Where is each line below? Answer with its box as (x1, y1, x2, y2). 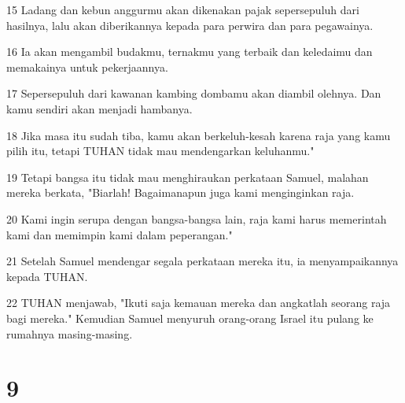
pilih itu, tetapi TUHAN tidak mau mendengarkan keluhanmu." (6, 142, 315, 159)
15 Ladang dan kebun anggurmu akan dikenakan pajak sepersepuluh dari (6, 2, 359, 17)
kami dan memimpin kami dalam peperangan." (6, 226, 233, 242)
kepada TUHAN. (6, 268, 88, 284)
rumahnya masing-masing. (6, 325, 133, 342)
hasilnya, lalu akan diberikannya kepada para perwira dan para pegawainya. (6, 17, 374, 33)
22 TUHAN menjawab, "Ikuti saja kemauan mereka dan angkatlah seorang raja (6, 294, 391, 311)
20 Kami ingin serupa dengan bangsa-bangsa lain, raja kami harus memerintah (6, 210, 387, 227)
